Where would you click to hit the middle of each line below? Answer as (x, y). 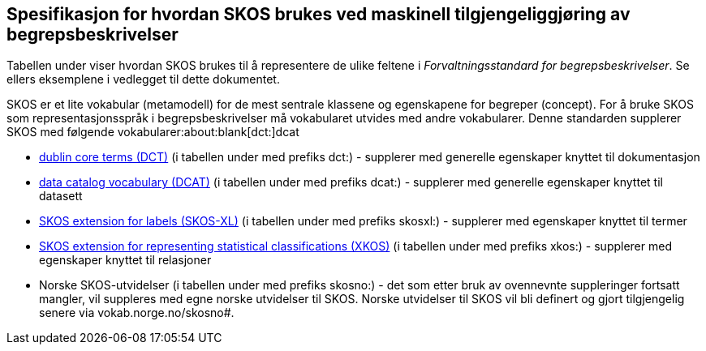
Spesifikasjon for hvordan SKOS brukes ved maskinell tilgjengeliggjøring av (319, 14)
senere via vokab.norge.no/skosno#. (137, 313)
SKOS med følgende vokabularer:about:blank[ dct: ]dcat (153, 132)
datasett (61, 196)
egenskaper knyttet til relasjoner (125, 260)
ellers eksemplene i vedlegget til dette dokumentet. (143, 79)
